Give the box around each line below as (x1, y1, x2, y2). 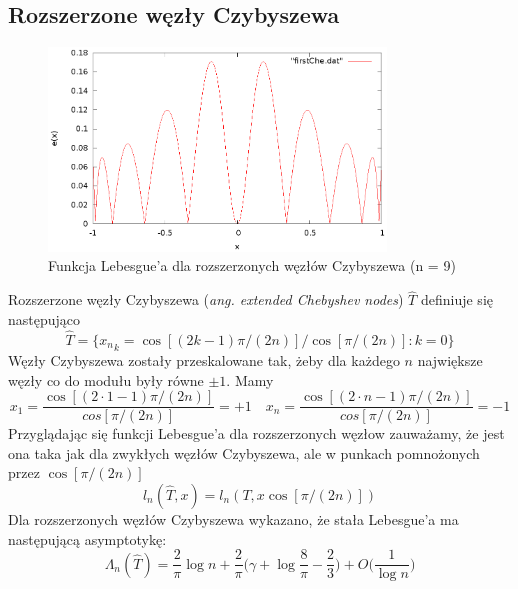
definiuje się (420, 289, 493, 310)
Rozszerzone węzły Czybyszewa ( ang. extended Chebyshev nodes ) (8, 289, 404, 310)
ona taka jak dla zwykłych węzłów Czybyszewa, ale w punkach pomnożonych (8, 442, 480, 463)
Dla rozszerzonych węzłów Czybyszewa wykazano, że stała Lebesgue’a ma (8, 508, 459, 529)
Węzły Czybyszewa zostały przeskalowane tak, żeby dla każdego (8, 349, 400, 370)
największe (417, 349, 483, 370)
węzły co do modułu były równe (8, 369, 204, 390)
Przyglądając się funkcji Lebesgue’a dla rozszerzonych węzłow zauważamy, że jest (8, 423, 505, 444)
